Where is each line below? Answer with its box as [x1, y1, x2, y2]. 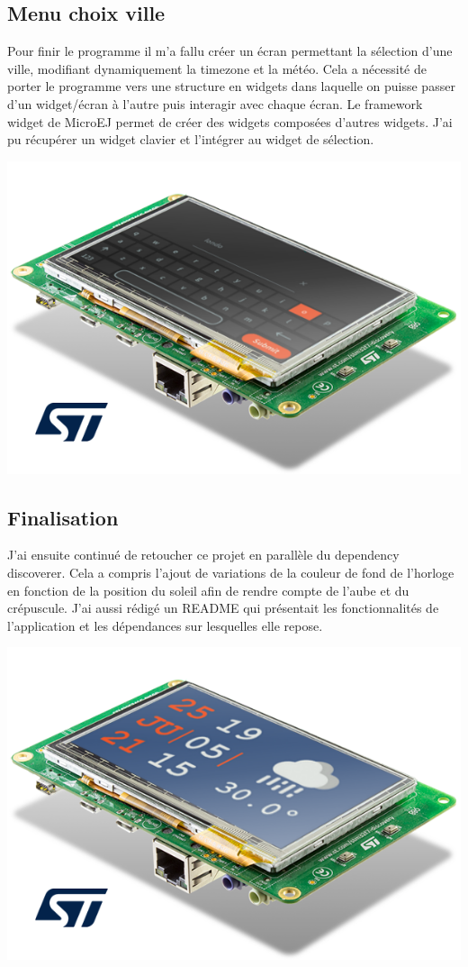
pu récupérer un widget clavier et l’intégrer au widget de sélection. [7, 130, 374, 149]
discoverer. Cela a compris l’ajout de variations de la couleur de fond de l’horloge [7, 563, 454, 582]
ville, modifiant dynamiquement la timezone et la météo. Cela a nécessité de [7, 59, 427, 78]
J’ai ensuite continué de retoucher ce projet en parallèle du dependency [7, 545, 400, 564]
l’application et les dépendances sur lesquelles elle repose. [7, 616, 323, 634]
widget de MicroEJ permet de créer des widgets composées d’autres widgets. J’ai [7, 112, 453, 131]
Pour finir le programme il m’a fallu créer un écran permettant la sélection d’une [7, 41, 453, 60]
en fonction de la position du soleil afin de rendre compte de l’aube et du [7, 580, 409, 599]
